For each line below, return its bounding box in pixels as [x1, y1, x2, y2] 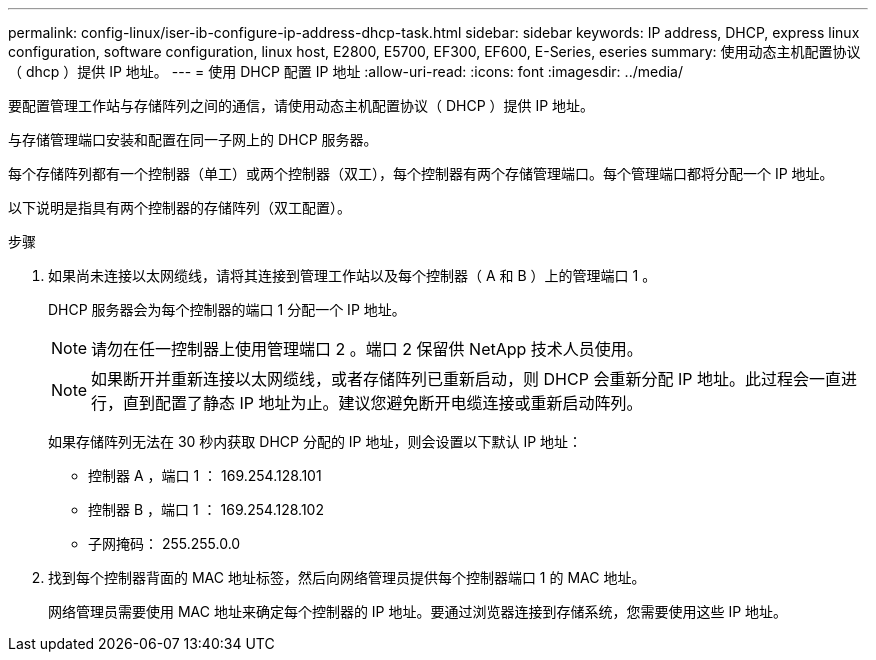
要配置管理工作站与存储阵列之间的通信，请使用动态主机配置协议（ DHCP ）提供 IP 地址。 [8, 97, 595, 114]
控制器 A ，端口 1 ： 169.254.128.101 [88, 467, 322, 484]
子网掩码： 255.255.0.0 [88, 535, 241, 552]
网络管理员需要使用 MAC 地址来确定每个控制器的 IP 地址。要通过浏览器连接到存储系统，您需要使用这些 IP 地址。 [48, 603, 788, 620]
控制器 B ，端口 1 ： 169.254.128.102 [88, 501, 324, 518]
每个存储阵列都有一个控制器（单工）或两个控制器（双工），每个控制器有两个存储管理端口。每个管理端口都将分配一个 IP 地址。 [8, 165, 834, 182]
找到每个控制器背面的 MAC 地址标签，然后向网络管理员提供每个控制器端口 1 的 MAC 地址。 [48, 569, 646, 586]
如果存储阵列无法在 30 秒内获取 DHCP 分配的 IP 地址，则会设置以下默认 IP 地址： [48, 433, 583, 450]
